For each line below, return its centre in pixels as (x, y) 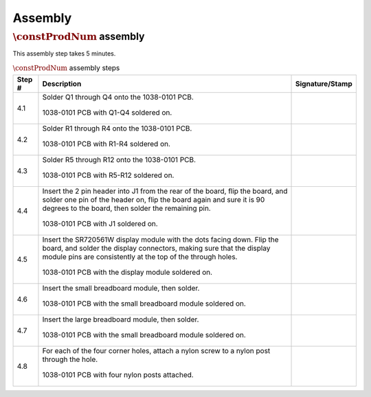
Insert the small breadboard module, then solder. (121, 288)
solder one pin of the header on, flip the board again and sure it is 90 (154, 199)
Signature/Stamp (324, 84)
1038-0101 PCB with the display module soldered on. (127, 272)
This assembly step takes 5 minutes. (64, 54)
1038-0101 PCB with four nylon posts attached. (118, 374)
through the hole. (70, 359)
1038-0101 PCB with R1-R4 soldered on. (106, 144)
